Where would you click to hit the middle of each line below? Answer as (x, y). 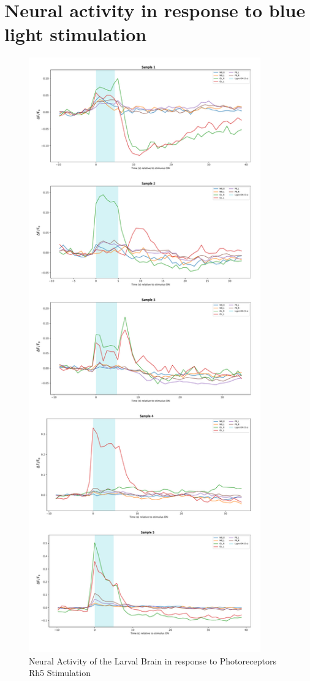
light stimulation (76, 34)
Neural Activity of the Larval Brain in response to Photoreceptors (153, 660)
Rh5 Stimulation (60, 673)
